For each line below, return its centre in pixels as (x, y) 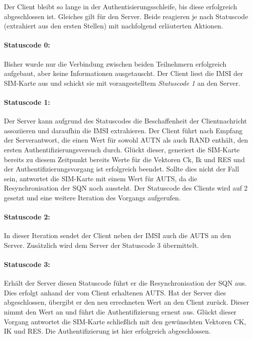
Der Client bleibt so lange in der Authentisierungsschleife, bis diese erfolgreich (121, 6)
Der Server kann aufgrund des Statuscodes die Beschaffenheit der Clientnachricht (126, 121)
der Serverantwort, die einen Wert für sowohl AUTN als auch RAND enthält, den (126, 140)
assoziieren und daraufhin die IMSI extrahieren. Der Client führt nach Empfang (123, 130)
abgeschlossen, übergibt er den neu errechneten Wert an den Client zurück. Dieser (127, 302)
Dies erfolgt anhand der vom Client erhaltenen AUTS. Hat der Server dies (115, 292)
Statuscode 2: (27, 217)
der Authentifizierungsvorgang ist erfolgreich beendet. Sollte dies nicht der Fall (122, 169)
